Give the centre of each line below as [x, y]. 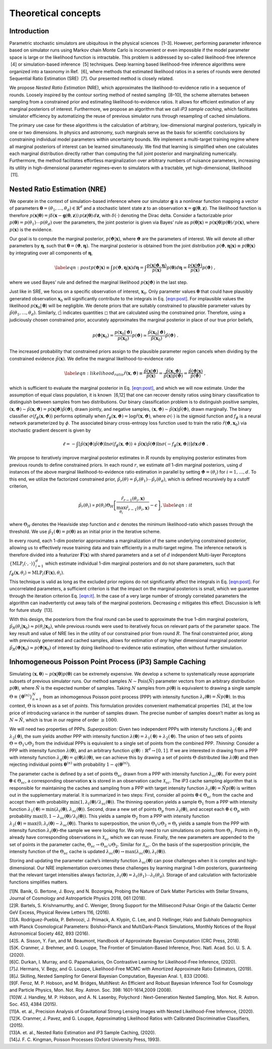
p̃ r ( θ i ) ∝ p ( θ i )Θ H [96, 506]
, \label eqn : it [176, 505]
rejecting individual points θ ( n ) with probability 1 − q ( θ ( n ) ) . [70, 764]
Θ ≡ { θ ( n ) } [21, 696]
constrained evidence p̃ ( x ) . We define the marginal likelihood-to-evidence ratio [92, 358]
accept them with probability [39, 802]
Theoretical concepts [55, 13]
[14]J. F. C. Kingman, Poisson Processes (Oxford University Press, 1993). [85, 1039]
